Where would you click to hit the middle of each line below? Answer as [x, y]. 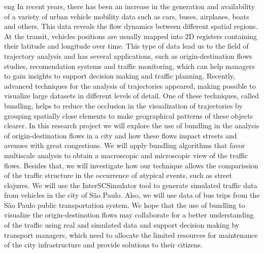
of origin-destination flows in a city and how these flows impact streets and [121, 135]
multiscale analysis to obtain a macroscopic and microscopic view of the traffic [126, 155]
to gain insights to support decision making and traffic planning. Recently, [120, 76]
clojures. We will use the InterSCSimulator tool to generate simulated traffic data [131, 185]
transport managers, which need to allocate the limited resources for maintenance [131, 234]
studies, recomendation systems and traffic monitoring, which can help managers [129, 66]
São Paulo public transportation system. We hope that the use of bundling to [125, 205]
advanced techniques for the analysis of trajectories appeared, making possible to [130, 85]
